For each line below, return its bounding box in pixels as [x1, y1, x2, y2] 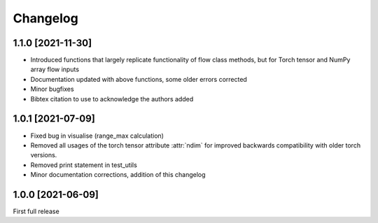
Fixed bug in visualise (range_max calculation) [30, 131, 164, 140]
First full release [13, 207, 59, 215]
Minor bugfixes [30, 85, 74, 94]
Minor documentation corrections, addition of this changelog [30, 171, 206, 179]
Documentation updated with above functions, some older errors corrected [30, 75, 248, 83]
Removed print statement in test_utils [30, 161, 138, 169]
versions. [30, 151, 57, 159]
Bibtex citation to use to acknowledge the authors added [30, 94, 194, 103]
